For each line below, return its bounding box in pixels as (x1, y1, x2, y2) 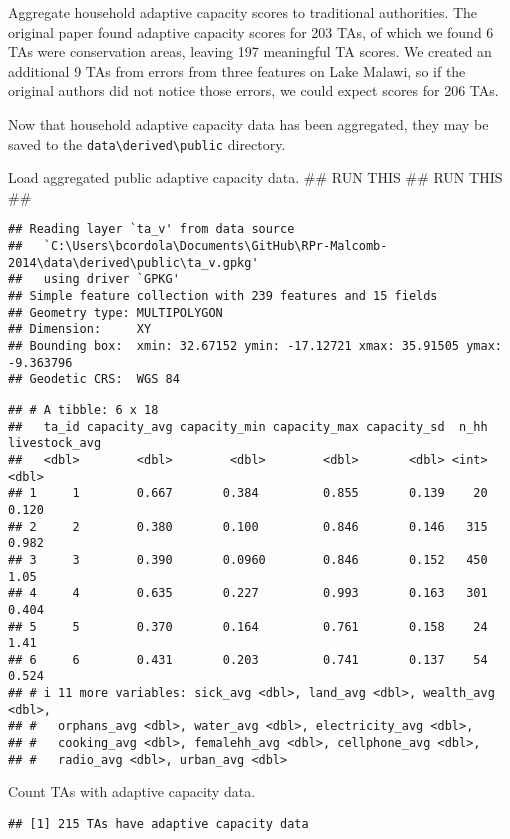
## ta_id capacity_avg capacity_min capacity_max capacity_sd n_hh (8, 419, 488, 434)
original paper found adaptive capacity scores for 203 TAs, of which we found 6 (8, 21, 494, 42)
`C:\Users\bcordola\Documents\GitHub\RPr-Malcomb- (43, 239, 388, 254)
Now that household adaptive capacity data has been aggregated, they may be (8, 113, 489, 134)
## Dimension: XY (8, 322, 152, 337)
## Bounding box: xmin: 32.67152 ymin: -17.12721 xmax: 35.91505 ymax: (8, 339, 502, 353)
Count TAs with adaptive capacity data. (8, 781, 256, 802)
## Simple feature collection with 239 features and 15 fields (8, 289, 438, 304)
